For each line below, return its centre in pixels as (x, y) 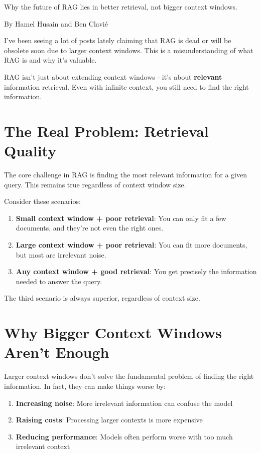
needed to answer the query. (59, 281)
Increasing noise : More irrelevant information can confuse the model (124, 403)
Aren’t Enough (57, 352)
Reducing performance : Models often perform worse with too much (124, 436)
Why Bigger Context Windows (113, 332)
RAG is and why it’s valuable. (50, 60)
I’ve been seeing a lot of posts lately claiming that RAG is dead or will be (118, 40)
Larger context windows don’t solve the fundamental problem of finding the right (129, 376)
